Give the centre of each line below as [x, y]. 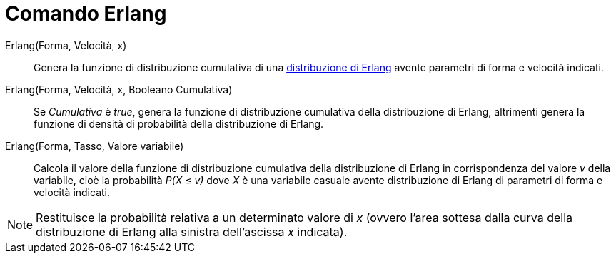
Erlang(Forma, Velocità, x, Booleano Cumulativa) [119, 89]
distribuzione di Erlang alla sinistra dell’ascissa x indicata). [192, 232]
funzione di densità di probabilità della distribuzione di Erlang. [179, 123]
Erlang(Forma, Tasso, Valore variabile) [95, 146]
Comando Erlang [86, 14]
